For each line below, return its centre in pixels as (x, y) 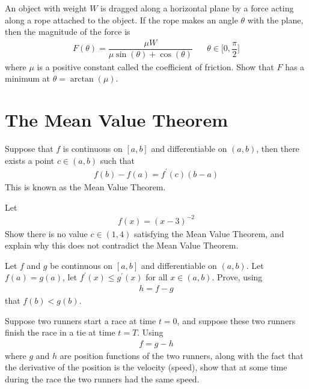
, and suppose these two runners (236, 320)
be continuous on (81, 265)
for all (157, 277)
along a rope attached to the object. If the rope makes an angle (121, 20)
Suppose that (29, 149)
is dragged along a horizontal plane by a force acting (197, 8)
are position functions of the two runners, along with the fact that (182, 355)
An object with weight (46, 8)
